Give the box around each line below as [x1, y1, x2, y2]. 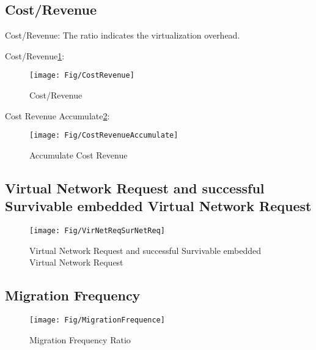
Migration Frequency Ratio [29, 333, 131, 346]
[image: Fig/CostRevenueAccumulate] [29, 131, 178, 140]
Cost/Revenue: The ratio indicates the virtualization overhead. [5, 29, 240, 42]
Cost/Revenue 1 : [5, 49, 65, 62]
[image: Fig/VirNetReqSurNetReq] [29, 226, 165, 236]
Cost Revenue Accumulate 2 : [5, 109, 110, 122]
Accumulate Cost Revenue [29, 148, 128, 161]
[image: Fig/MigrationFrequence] [29, 316, 165, 325]
